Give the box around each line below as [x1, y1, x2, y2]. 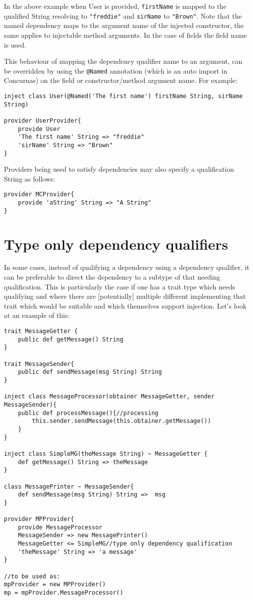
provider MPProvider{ [4, 516, 75, 523]
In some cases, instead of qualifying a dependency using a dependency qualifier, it [4, 262, 250, 272]
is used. [4, 39, 26, 50]
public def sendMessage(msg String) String [18, 368, 162, 376]
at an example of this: [4, 310, 70, 320]
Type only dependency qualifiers [4, 234, 228, 254]
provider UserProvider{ [4, 117, 81, 124]
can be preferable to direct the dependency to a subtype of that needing [4, 272, 221, 282]
